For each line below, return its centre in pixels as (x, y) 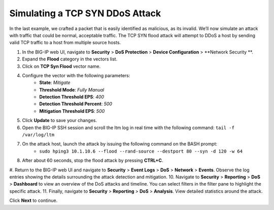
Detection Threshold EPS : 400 (72, 97)
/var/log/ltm (38, 135)
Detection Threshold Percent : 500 (76, 104)
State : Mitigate (55, 83)
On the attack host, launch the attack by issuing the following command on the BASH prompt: (120, 144)
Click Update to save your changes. (60, 121)
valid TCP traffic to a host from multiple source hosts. (65, 43)
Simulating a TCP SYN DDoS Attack (85, 13)
